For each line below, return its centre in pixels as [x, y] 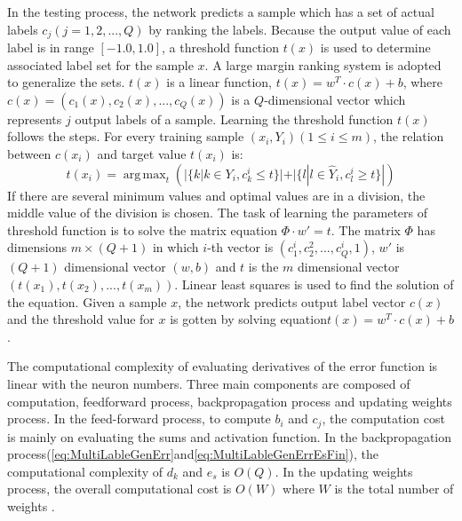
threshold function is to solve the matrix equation [143, 229]
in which [175, 247]
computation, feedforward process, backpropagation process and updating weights [230, 401]
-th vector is [240, 247]
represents [35, 118]
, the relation [409, 136]
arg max [144, 174]
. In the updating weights [344, 471]
